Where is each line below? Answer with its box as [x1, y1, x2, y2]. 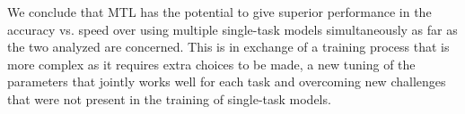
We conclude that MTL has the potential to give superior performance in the [7, 3, 432, 20]
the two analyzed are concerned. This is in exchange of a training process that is [7, 37, 450, 56]
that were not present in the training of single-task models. [7, 89, 331, 108]
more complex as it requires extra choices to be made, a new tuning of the [7, 54, 416, 73]
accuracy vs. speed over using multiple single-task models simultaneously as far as [7, 20, 458, 38]
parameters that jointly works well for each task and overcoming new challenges [7, 72, 446, 91]
